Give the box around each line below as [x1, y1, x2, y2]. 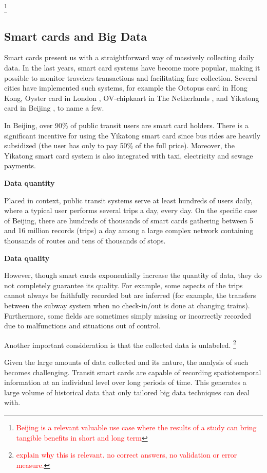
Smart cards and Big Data [4, 28, 147, 44]
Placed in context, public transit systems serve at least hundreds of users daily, [4, 195, 253, 205]
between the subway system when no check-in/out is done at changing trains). [4, 300, 250, 310]
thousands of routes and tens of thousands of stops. [4, 235, 166, 246]
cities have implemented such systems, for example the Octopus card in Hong [4, 82, 247, 93]
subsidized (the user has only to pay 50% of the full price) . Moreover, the [4, 140, 235, 151]
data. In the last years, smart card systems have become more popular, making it [4, 62, 260, 73]
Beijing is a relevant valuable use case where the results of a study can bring [16, 422, 257, 432]
